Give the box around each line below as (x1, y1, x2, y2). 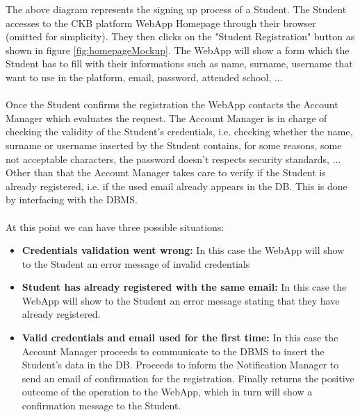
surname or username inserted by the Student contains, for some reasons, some (6, 137, 342, 152)
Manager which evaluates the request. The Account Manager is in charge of (6, 110, 327, 125)
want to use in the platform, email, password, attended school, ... (6, 69, 283, 84)
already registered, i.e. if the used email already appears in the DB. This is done (6, 178, 347, 193)
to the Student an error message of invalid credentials (22, 256, 250, 271)
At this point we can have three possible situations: (6, 219, 224, 234)
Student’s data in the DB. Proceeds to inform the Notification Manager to (22, 357, 339, 372)
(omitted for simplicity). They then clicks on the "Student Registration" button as (6, 29, 355, 44)
